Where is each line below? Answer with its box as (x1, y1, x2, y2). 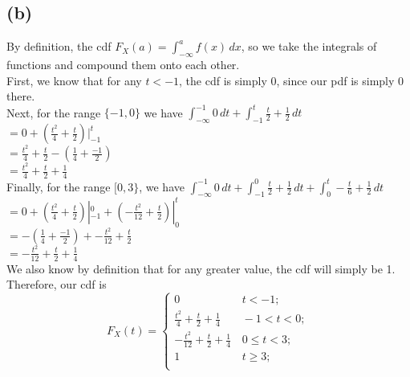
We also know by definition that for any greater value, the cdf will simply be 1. (6, 260, 396, 277)
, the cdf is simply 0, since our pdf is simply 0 (179, 72, 404, 88)
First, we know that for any (6, 72, 142, 88)
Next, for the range (6, 104, 101, 121)
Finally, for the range (6, 178, 111, 195)
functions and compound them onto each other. (6, 56, 240, 72)
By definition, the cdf (6, 38, 112, 55)
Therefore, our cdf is (6, 276, 107, 293)
